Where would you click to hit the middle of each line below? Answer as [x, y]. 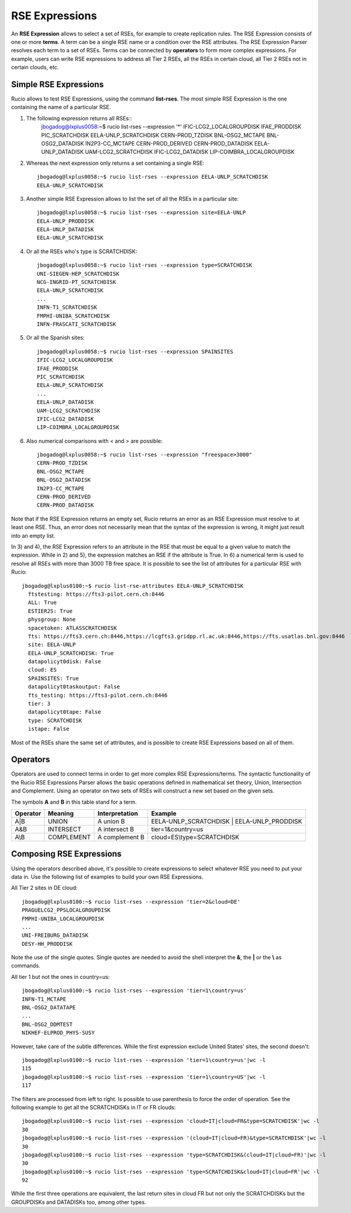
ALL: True [42, 603]
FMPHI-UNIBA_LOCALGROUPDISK [63, 918]
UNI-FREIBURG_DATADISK [55, 935]
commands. [26, 966]
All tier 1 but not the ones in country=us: [60, 977]
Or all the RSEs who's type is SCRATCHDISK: [82, 251]
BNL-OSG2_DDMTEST [47, 1024]
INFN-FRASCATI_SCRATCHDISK [77, 324]
